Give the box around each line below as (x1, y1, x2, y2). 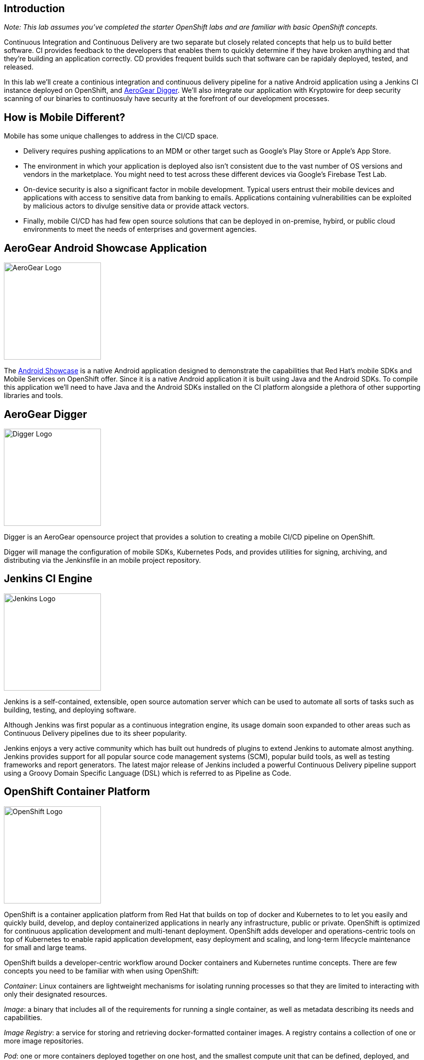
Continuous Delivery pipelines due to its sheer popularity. (4, 729, 187, 737)
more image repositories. (4, 1036, 84, 1045)
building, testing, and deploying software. (4, 705, 136, 714)
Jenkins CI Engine (4, 573, 93, 585)
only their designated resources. (4, 990, 107, 998)
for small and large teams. (4, 943, 87, 952)
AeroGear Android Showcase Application (4, 242, 207, 254)
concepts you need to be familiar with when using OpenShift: (4, 966, 199, 975)
